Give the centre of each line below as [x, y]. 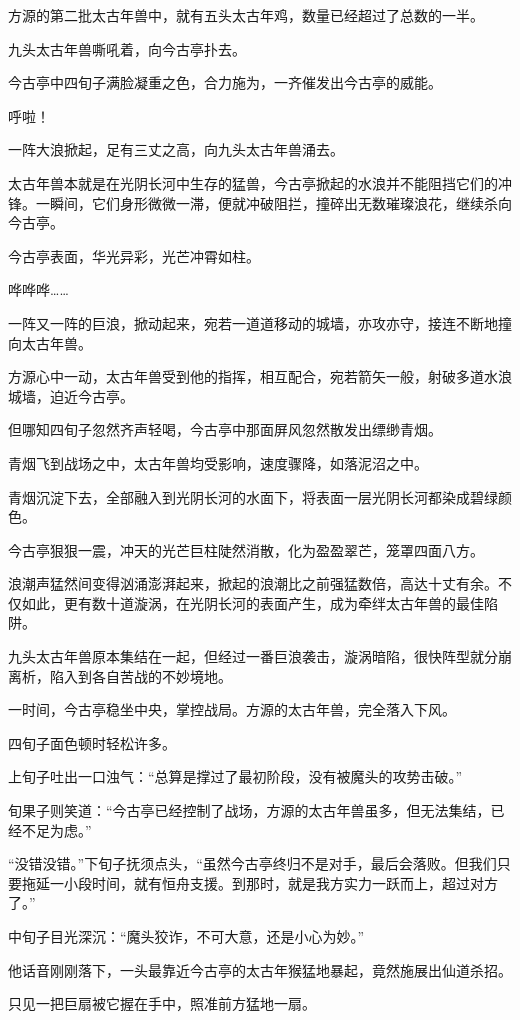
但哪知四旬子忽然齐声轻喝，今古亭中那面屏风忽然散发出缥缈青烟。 [225, 429]
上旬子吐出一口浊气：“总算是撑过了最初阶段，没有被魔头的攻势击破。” [235, 776]
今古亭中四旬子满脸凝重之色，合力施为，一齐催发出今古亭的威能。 [225, 82]
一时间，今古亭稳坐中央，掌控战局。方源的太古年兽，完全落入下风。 [232, 709]
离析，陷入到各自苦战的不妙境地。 [120, 675]
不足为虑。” [56, 829]
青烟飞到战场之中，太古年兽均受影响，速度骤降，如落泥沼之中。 [218, 462]
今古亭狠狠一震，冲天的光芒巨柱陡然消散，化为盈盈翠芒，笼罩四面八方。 [246, 549]
